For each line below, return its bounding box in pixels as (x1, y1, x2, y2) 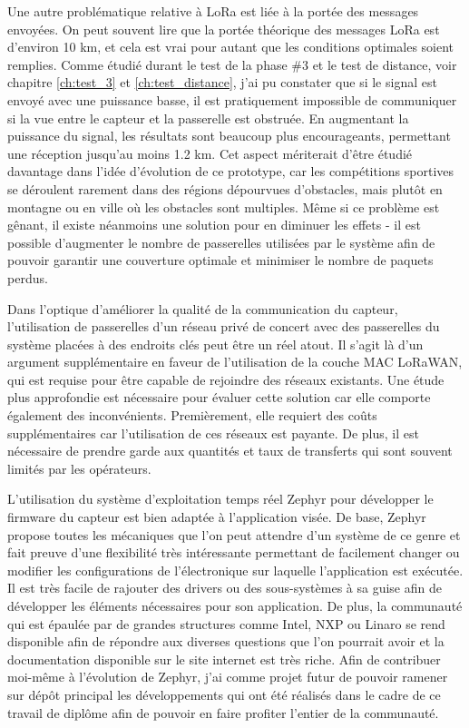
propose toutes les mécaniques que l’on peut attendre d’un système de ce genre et (7, 525, 461, 544)
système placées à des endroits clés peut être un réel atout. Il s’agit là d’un (7, 334, 424, 353)
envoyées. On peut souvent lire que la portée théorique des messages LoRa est (7, 19, 440, 38)
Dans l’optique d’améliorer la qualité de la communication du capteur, (7, 299, 398, 318)
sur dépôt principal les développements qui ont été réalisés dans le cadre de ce (7, 684, 441, 703)
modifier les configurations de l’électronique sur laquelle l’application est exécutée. (7, 560, 464, 579)
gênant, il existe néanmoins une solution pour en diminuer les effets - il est (7, 215, 421, 234)
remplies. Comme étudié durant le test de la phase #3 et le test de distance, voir (7, 54, 457, 74)
